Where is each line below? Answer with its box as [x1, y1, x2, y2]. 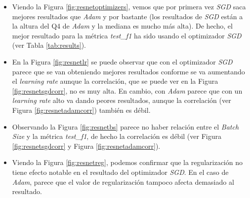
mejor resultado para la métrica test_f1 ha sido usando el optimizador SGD [12, 30, 242, 40]
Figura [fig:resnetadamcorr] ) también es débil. [12, 104, 151, 115]
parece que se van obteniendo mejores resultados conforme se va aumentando [12, 66, 245, 76]
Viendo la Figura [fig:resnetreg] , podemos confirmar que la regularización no [12, 157, 243, 167]
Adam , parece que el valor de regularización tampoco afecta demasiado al [12, 176, 234, 187]
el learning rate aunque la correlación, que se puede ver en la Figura [12, 76, 218, 86]
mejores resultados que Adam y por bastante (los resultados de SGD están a [12, 11, 243, 21]
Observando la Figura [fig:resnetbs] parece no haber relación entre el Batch [12, 121, 239, 132]
